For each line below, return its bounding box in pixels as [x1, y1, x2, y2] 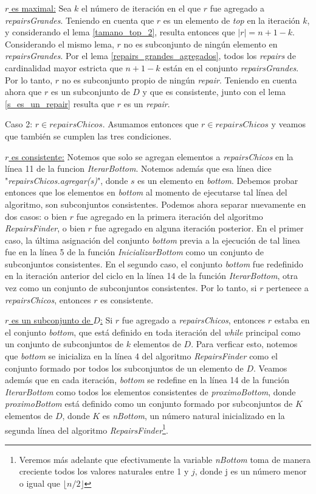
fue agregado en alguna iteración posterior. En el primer [94, 222, 304, 235]
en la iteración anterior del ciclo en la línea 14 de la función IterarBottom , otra [5, 269, 298, 282]
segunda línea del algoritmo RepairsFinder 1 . [5, 422, 168, 436]
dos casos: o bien [5, 210, 67, 222]
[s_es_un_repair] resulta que [5, 97, 115, 110]
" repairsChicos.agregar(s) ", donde [5, 174, 128, 186]
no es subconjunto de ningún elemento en [123, 37, 278, 50]
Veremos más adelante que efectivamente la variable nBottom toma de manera [19, 453, 311, 465]
